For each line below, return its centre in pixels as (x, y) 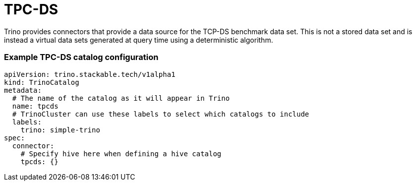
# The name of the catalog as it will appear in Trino (121, 98)
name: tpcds (35, 106)
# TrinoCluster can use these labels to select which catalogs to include (161, 114)
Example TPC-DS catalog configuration (81, 57)
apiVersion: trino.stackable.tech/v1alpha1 (90, 74)
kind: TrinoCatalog (42, 82)
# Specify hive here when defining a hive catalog (121, 154)
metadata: (23, 90)
